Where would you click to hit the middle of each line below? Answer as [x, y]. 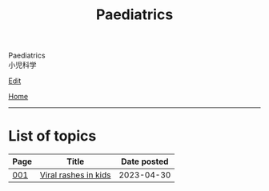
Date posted [145, 161]
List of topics [52, 136]
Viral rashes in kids [75, 175]
